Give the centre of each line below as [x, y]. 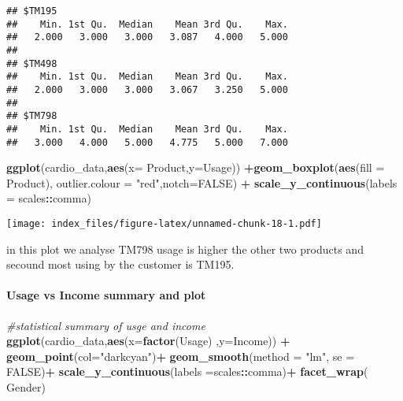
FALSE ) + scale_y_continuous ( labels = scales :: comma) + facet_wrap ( [187, 371]
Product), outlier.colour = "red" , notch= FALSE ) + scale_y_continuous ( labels [202, 182]
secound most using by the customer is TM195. [120, 264]
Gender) [26, 387]
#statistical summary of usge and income [106, 325]
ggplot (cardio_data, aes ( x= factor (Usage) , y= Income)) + [148, 341]
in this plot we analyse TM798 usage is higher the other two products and [185, 249]
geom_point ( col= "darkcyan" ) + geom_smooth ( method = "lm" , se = [181, 356]
